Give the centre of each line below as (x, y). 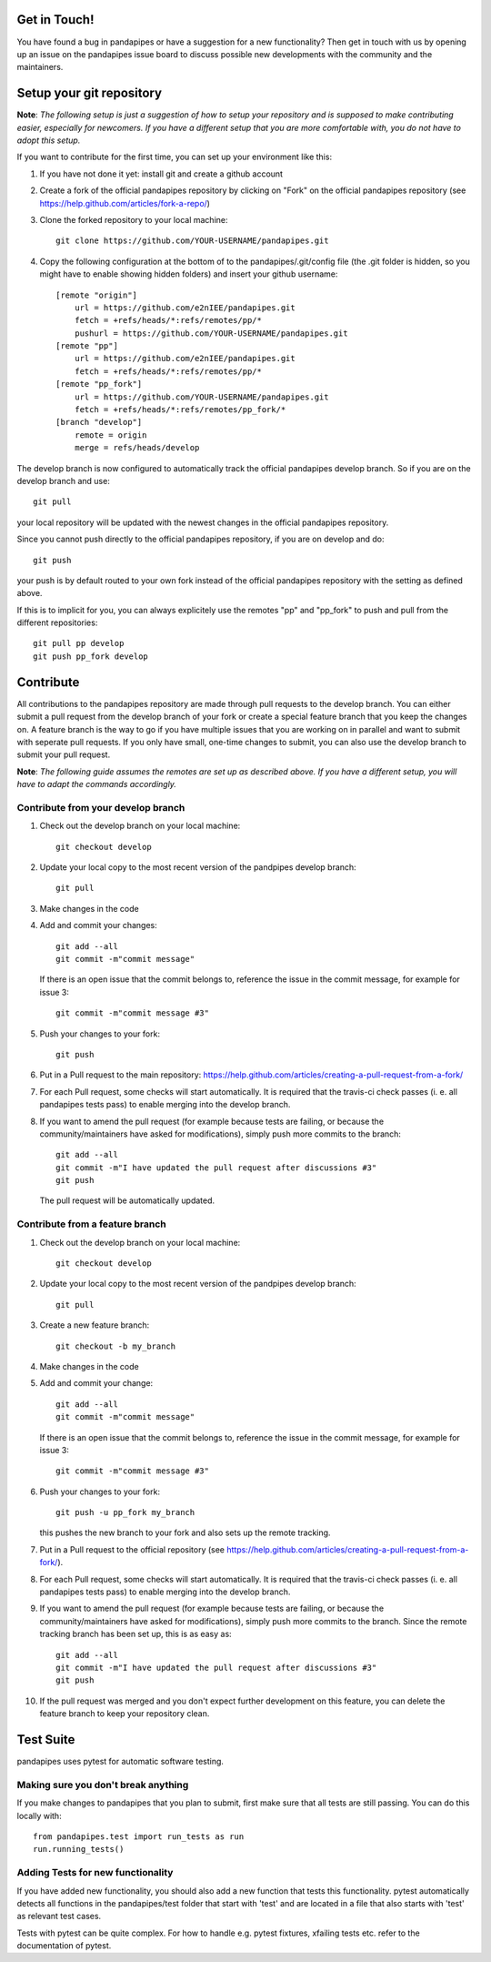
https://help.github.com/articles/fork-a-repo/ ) (125, 203)
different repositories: (57, 622)
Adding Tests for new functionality (95, 1873)
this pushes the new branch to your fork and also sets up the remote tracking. (185, 1532)
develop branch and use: (64, 480)
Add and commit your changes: (99, 925)
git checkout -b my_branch (116, 1346)
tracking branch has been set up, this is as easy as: (135, 1634)
